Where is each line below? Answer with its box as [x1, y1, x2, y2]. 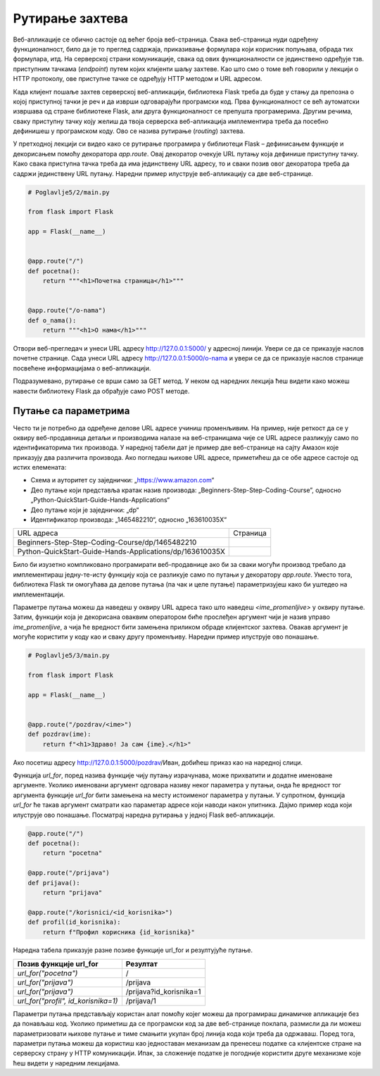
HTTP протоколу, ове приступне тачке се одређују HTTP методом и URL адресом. [13, 75, 262, 83]
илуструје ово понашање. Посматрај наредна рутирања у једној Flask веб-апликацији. [13, 811, 275, 819]
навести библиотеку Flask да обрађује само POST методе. [13, 387, 190, 395]
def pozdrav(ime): [27, 730, 91, 739]
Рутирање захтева [13, 11, 128, 26]
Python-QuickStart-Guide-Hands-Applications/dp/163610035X [17, 546, 225, 556]
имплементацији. [13, 590, 65, 599]
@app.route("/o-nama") [27, 306, 106, 315]
